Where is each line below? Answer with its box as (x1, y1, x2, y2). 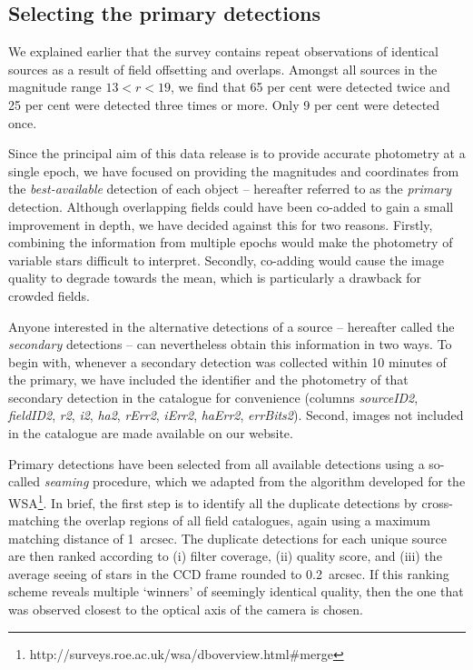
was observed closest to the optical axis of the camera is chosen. (8, 600, 363, 619)
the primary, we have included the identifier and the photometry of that (8, 370, 409, 389)
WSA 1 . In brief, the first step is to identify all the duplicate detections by (8, 490, 418, 512)
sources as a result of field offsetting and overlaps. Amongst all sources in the (8, 59, 438, 78)
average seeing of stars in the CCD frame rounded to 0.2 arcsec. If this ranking (8, 564, 449, 583)
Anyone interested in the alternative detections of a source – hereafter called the (8, 316, 455, 335)
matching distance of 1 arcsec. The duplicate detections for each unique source (8, 528, 447, 547)
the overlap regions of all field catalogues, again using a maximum (64, 511, 431, 530)
